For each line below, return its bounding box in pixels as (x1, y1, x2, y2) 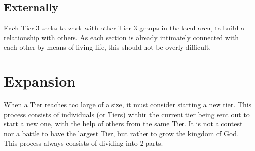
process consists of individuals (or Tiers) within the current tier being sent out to (4, 109, 250, 119)
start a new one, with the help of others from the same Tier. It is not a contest (4, 119, 243, 129)
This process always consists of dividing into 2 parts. (4, 138, 163, 148)
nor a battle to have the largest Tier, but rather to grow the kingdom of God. (4, 128, 239, 138)
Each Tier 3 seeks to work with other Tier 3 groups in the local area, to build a (4, 23, 245, 33)
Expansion (4, 71, 76, 91)
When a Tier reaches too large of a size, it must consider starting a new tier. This (4, 99, 252, 110)
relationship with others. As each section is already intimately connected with (4, 32, 239, 42)
